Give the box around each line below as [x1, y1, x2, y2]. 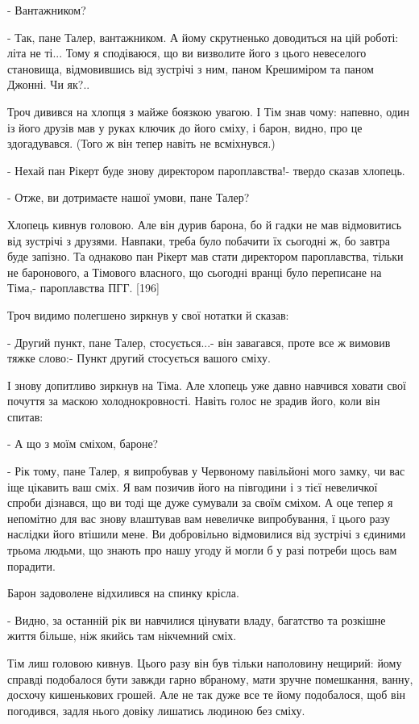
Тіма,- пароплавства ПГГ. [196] [7, 279, 160, 296]
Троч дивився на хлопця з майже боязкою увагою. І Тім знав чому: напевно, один [7, 103, 410, 119]
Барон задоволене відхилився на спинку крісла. [7, 584, 239, 601]
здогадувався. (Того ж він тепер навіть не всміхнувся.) [7, 135, 276, 152]
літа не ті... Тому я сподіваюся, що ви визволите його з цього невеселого [7, 44, 367, 61]
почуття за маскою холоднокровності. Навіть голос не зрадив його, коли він [7, 392, 380, 409]
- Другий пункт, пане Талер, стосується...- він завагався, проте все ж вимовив [7, 333, 391, 350]
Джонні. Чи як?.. [7, 76, 90, 93]
